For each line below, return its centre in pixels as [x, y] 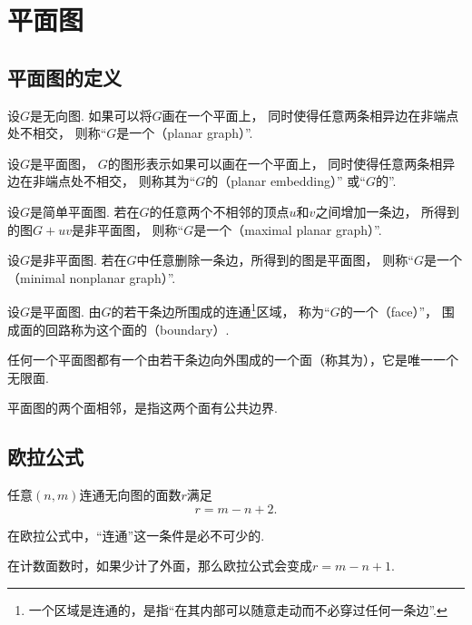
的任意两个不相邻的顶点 [219, 211]
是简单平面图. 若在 [85, 211]
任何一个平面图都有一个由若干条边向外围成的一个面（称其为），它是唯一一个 [233, 360]
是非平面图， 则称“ [128, 229]
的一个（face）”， [389, 311]
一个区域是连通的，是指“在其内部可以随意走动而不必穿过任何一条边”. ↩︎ [238, 609]
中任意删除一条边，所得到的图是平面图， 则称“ [275, 260]
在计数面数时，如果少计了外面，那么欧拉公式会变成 [160, 566]
